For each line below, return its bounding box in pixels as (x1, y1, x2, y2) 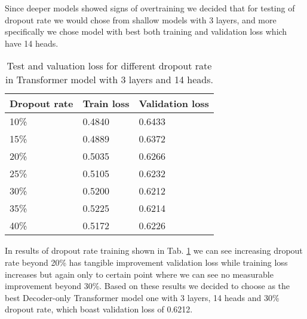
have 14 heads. (5, 37, 59, 49)
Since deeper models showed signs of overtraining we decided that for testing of (5, 2, 295, 14)
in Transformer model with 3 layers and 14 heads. (5, 72, 213, 87)
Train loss (82, 96, 130, 111)
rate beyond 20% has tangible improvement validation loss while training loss (5, 256, 288, 268)
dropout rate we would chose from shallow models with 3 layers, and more (5, 13, 277, 26)
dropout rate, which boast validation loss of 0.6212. (5, 303, 193, 315)
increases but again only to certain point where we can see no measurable (5, 268, 274, 280)
